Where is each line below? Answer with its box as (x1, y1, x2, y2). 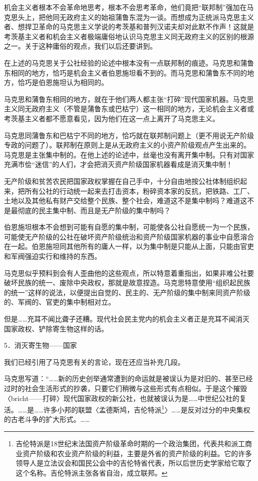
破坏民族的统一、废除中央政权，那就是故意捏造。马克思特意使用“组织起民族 (4, 277, 251, 288)
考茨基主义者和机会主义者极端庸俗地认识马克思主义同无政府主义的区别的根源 (4, 31, 254, 41)
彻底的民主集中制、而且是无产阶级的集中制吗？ (17, 205, 171, 215)
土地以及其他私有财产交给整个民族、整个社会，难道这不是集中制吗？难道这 (4, 195, 247, 206)
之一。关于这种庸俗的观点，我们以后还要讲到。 (4, 41, 157, 51)
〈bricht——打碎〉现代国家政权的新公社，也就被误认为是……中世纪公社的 (4, 393, 240, 403)
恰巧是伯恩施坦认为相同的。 (17, 77, 108, 87)
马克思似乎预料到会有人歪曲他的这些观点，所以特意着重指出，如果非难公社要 (4, 267, 254, 278)
